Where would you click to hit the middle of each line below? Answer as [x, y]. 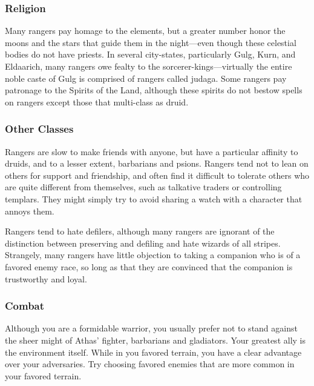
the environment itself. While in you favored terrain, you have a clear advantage [153, 352]
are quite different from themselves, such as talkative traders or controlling [143, 187]
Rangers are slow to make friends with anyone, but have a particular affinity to [152, 151]
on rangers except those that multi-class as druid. [97, 101]
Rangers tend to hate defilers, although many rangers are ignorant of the [140, 231]
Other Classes [39, 129]
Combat [25, 306]
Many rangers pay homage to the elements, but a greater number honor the [145, 31]
